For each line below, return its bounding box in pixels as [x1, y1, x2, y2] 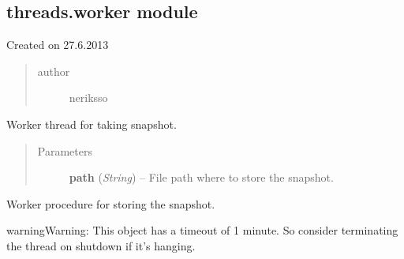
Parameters [37, 142, 92, 159]
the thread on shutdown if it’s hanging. [6, 237, 196, 253]
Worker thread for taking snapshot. [6, 115, 177, 132]
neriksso [69, 89, 108, 106]
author [37, 62, 70, 79]
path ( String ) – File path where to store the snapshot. [69, 169, 334, 186]
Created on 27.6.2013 [6, 36, 109, 53]
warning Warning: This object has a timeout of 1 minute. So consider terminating [6, 222, 398, 238]
